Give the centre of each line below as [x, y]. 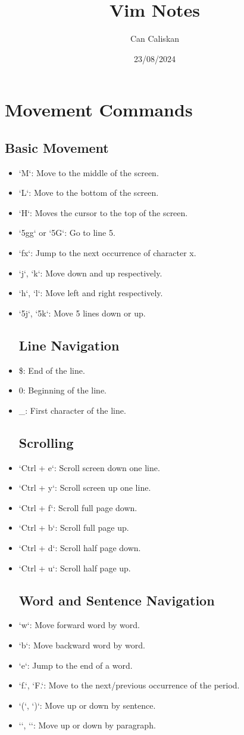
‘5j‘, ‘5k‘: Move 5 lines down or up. [82, 313]
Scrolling [46, 442]
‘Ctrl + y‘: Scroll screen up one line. [85, 488]
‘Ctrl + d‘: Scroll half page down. [80, 548]
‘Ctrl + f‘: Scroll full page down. [78, 507]
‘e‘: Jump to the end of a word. [76, 665]
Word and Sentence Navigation [117, 600]
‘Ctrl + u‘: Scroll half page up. [75, 568]
